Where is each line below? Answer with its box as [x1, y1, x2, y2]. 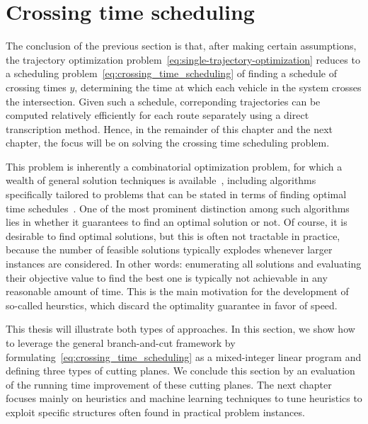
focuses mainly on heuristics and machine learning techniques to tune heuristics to [6, 391, 362, 406]
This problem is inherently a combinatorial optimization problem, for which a [6, 159, 343, 173]
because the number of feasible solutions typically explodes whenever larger [6, 242, 333, 257]
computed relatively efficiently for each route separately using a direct [6, 108, 309, 122]
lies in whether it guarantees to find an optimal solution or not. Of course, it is [6, 214, 347, 229]
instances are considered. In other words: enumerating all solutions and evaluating [6, 256, 362, 271]
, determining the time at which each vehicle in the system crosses [74, 79, 362, 94]
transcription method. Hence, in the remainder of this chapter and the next [6, 121, 333, 136]
